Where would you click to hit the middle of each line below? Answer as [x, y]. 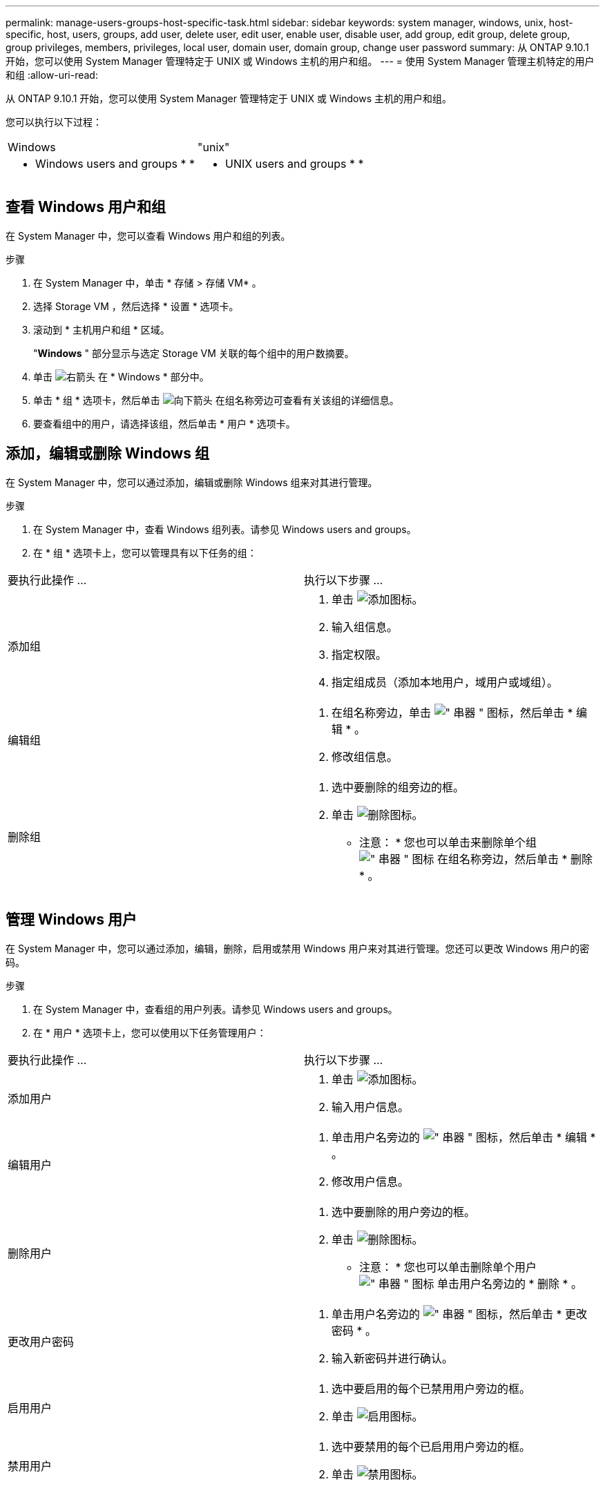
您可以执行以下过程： [54, 122]
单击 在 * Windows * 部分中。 [121, 376]
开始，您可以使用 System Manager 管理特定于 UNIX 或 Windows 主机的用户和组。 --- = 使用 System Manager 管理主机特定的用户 [300, 61]
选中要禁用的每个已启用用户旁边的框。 [431, 1446]
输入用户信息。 [371, 1107]
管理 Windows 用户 [71, 920]
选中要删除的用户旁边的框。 [404, 1212]
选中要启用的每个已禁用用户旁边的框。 [431, 1388]
